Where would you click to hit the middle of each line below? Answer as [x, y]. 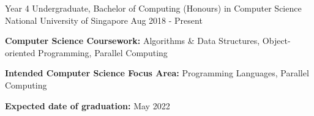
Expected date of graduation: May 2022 [88, 105]
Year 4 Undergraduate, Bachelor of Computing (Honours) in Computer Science [153, 8]
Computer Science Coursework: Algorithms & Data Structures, [133, 41]
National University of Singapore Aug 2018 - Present [104, 20]
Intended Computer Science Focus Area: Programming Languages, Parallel [157, 73]
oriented [20, 52]
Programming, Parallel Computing [103, 52]
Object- [276, 41]
